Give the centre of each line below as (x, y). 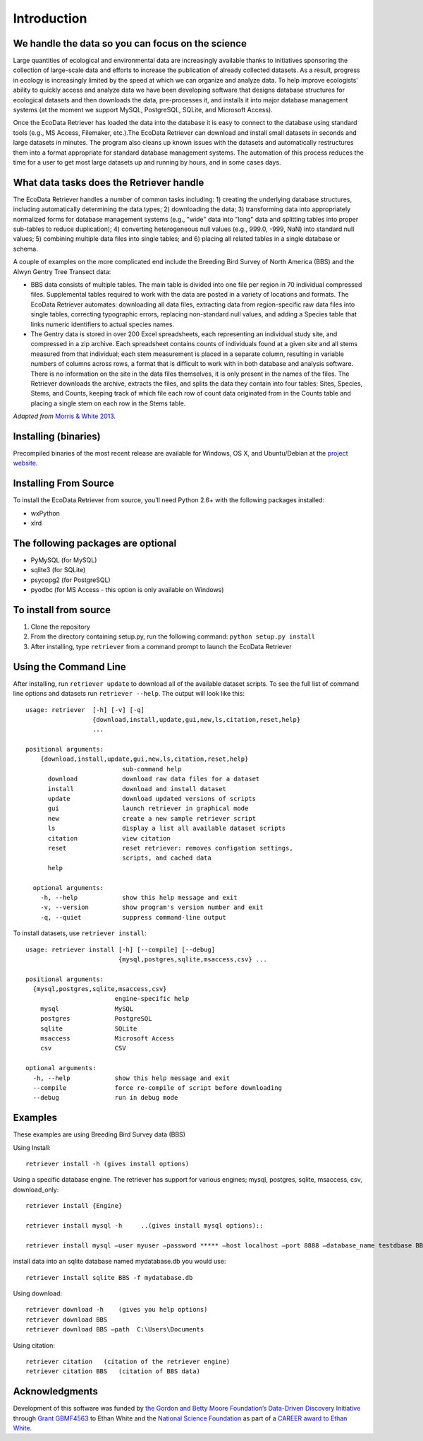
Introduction (50, 18)
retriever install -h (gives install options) (108, 1164)
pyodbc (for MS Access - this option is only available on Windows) (127, 590)
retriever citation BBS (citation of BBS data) (113, 1371)
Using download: (38, 1293)
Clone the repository (61, 627)
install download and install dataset (137, 789)
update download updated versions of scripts (152, 799)
